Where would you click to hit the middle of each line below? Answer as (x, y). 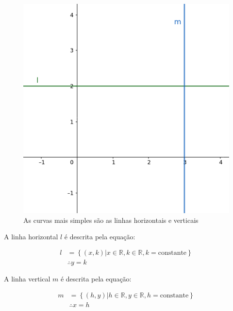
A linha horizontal (31, 236)
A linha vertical (27, 279)
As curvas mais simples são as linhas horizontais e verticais (111, 220)
